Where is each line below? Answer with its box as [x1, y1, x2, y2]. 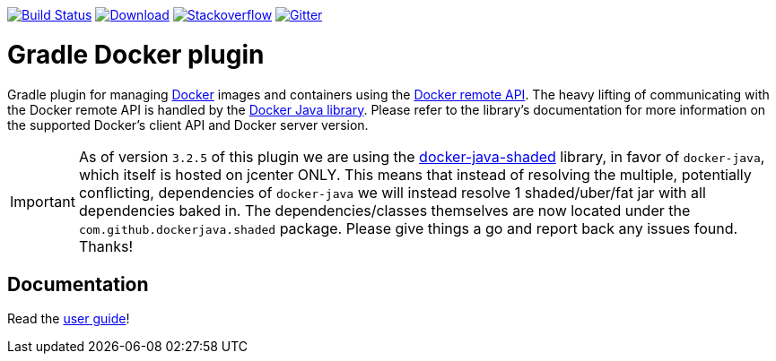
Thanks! [78, 236, 134, 255]
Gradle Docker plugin [7, 39, 265, 70]
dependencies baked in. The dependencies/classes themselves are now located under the [78, 201, 691, 219]
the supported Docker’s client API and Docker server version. [7, 116, 369, 133]
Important [10, 192, 75, 211]
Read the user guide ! [7, 311, 130, 327]
